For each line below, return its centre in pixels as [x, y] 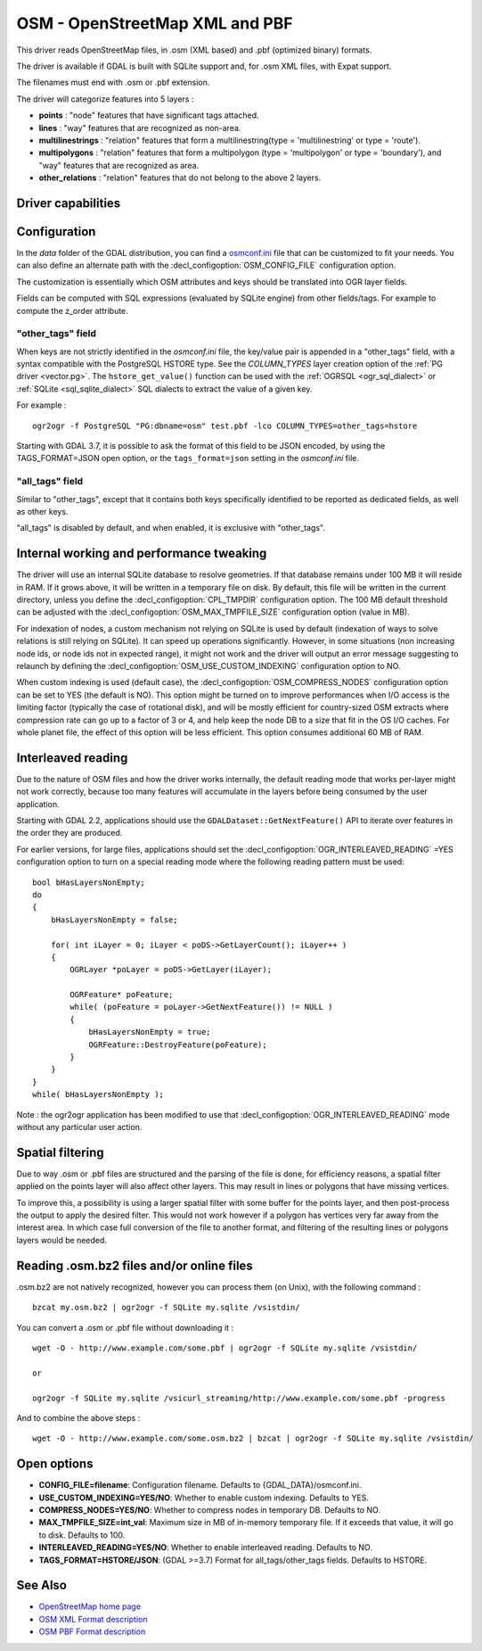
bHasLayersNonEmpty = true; [150, 1032]
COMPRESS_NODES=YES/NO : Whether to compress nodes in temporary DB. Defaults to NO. [209, 1510]
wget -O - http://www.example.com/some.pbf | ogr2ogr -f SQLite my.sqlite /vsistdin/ [225, 1348]
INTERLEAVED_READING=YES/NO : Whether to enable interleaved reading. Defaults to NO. [206, 1548]
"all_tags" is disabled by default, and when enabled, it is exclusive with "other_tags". [171, 528]
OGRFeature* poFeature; [122, 995]
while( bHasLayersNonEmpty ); [98, 1094]
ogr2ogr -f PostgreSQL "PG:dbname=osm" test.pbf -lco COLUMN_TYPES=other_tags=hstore [225, 425]
